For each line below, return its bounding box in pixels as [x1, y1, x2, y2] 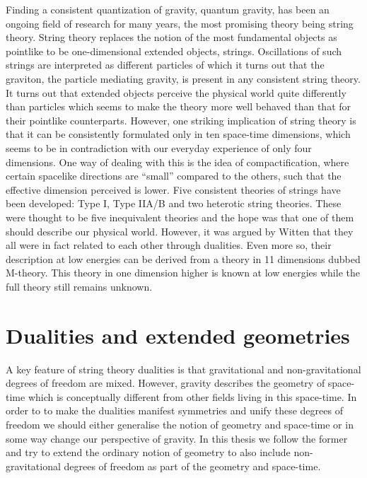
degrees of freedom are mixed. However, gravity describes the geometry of [6, 375, 325, 390]
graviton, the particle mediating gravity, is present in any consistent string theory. [6, 71, 361, 86]
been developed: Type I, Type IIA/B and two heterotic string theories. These [6, 196, 342, 211]
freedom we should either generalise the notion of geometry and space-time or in [6, 416, 354, 431]
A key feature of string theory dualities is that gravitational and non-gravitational [6, 361, 361, 376]
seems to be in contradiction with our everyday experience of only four [6, 140, 312, 155]
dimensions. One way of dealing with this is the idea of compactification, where [6, 154, 349, 169]
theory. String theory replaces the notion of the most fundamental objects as [6, 30, 337, 45]
